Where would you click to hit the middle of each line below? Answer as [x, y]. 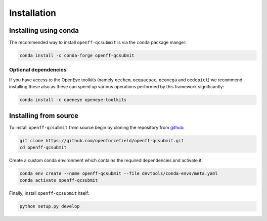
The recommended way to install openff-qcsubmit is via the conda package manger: [98, 43]
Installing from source [44, 116]
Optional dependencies [38, 70]
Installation [33, 13]
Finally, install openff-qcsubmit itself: [49, 193]
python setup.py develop [50, 206]
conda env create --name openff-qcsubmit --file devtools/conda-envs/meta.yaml [119, 173]
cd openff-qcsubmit [43, 148]
